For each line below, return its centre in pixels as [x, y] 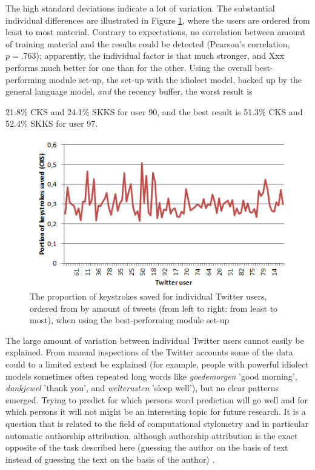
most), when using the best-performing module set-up [130, 320]
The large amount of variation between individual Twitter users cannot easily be [155, 340]
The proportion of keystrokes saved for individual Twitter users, [148, 296]
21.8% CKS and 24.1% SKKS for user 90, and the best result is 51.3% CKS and [154, 111]
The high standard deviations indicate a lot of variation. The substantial [140, 8]
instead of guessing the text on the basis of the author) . [110, 459]
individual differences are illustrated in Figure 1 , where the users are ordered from [158, 20]
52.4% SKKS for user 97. [52, 123]
